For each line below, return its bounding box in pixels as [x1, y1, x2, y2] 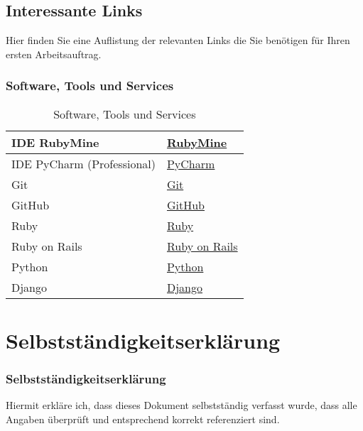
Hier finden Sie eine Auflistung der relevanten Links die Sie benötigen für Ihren [6, 33, 350, 48]
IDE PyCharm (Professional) [11, 155, 156, 172]
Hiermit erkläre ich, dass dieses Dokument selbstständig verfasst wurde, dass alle [6, 398, 357, 413]
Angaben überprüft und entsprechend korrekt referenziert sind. [6, 411, 280, 426]
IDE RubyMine [11, 133, 99, 151]
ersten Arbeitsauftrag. [6, 46, 102, 61]
